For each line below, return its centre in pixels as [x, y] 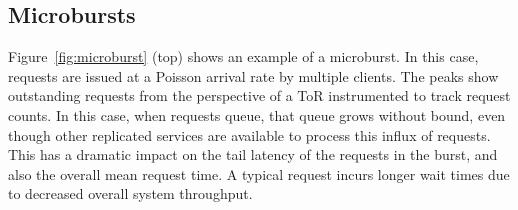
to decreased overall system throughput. [130, 193]
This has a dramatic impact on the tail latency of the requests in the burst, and [253, 154]
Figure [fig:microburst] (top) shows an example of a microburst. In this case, [243, 56]
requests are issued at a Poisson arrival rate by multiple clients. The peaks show [253, 75]
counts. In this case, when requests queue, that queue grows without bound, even [257, 114]
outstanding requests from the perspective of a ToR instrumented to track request [259, 95]
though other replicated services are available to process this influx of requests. [249, 134]
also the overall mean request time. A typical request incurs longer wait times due [259, 173]
